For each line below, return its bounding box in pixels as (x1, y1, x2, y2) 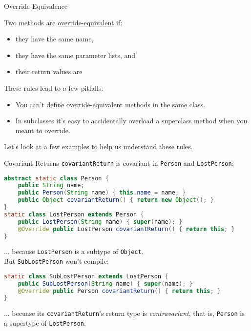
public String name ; (18, 182, 84, 189)
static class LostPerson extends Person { (4, 211, 144, 218)
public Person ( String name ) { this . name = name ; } (18, 189, 186, 196)
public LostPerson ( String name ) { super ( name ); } (18, 218, 183, 225)
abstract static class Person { (4, 175, 109, 182)
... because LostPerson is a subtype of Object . (4, 246, 144, 256)
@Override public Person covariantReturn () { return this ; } (18, 287, 221, 294)
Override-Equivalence (4, 1, 68, 11)
